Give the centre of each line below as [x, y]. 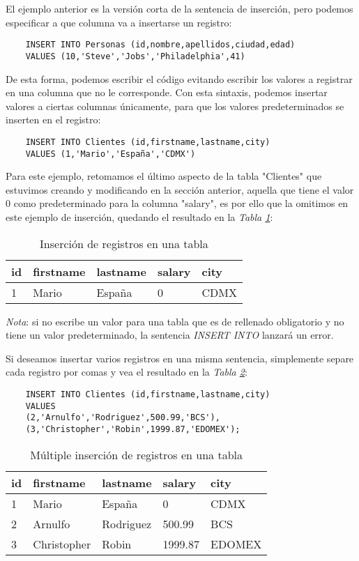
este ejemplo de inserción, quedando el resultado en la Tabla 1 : [139, 216]
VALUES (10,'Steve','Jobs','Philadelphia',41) [135, 56]
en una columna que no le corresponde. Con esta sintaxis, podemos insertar [167, 92]
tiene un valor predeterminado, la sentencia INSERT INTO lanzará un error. [170, 335]
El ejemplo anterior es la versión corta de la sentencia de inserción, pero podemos [179, 8]
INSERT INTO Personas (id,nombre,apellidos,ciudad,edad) [160, 45]
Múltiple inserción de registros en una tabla [137, 454]
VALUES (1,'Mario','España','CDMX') [110, 154]
